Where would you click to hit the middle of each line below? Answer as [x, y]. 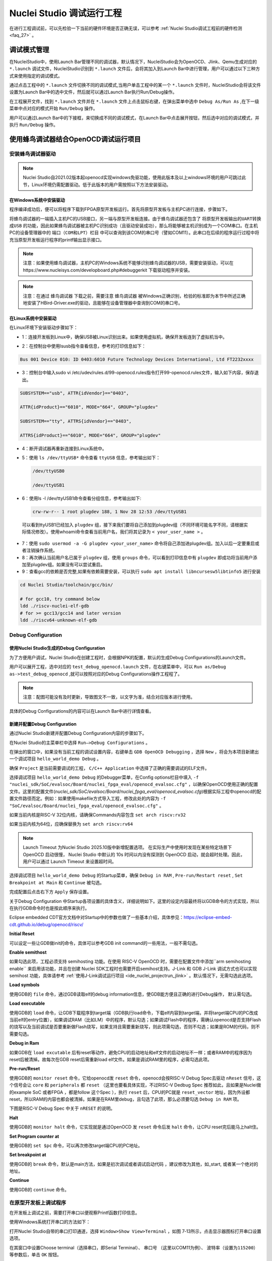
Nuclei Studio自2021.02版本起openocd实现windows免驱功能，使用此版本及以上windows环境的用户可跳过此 [134, 178]
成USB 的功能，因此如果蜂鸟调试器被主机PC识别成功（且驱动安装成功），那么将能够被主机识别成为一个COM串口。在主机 [133, 225]
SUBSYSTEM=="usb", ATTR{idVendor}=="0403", [75, 393]
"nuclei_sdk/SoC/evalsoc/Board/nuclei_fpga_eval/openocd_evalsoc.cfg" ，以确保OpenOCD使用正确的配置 [134, 784]
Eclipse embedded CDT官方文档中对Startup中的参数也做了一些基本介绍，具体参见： [96, 918]
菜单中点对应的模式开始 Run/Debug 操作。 [53, 108]
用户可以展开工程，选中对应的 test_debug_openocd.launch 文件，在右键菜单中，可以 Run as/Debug [118, 667]
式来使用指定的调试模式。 [36, 76]
